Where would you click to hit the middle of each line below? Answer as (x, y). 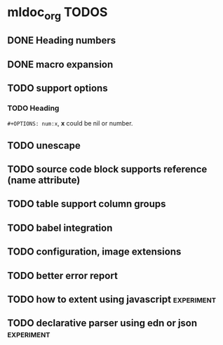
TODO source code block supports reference (107, 169)
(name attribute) (44, 181)
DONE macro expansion (60, 64)
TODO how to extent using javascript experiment (111, 299)
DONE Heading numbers (62, 40)
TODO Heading (33, 108)
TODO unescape (44, 146)
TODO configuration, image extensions (94, 252)
